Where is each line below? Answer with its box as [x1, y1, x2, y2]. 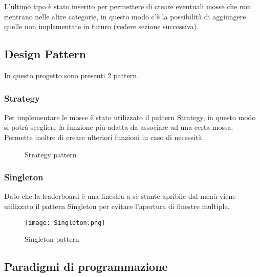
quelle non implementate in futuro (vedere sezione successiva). [4, 21, 199, 32]
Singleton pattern [25, 234, 79, 244]
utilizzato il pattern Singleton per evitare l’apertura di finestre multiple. [4, 200, 230, 211]
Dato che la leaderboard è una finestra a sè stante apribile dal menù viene [4, 191, 236, 201]
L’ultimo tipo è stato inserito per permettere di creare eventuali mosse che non [4, 1, 251, 11]
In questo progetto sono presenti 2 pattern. [4, 70, 139, 80]
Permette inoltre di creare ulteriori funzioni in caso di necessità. [4, 131, 204, 142]
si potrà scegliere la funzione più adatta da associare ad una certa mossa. [4, 122, 233, 132]
